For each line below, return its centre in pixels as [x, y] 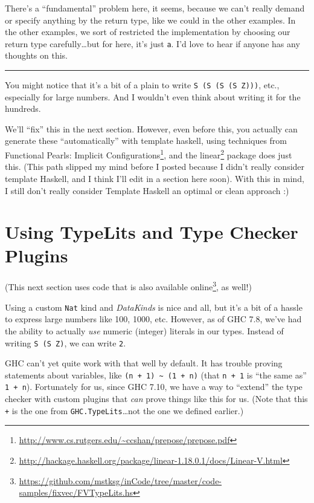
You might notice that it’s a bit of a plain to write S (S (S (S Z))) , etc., [142, 85]
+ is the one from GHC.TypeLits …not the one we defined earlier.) [124, 410]
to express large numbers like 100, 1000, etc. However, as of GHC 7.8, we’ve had [153, 319]
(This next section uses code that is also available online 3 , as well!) [128, 286]
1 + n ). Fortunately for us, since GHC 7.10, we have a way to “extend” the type [154, 387]
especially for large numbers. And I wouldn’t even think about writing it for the [153, 96]
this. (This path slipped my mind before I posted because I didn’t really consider [155, 167]
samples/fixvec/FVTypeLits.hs [76, 492]
